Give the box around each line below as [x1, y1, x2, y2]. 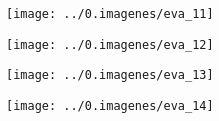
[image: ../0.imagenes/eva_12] [6, 37, 214, 52]
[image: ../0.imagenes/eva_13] [6, 68, 214, 83]
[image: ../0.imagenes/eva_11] [6, 7, 214, 21]
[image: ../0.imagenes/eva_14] [6, 98, 214, 113]
